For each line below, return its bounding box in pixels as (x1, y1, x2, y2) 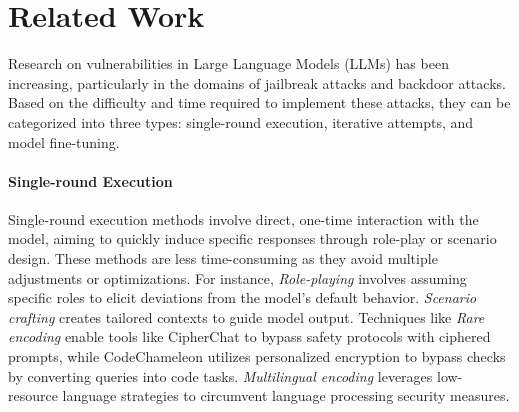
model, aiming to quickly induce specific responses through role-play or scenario (8, 228, 497, 249)
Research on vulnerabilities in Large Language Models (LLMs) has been (8, 53, 449, 74)
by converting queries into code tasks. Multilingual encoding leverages (8, 365, 433, 386)
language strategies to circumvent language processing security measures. (62, 385, 510, 406)
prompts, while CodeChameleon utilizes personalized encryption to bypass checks (8, 346, 506, 367)
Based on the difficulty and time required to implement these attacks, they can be (8, 92, 511, 113)
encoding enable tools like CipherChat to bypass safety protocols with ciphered (8, 326, 491, 347)
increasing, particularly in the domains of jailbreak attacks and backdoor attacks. (8, 72, 506, 93)
